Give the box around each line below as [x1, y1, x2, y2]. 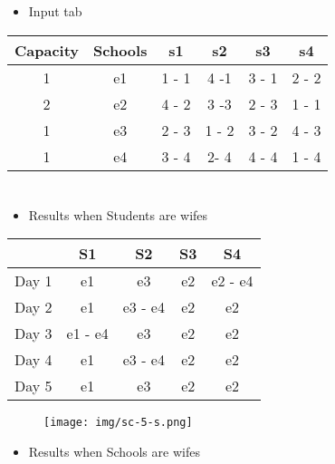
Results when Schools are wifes [28, 442, 200, 461]
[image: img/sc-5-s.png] [43, 416, 193, 430]
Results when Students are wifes [28, 205, 208, 224]
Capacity [14, 39, 80, 61]
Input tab [28, 2, 82, 20]
